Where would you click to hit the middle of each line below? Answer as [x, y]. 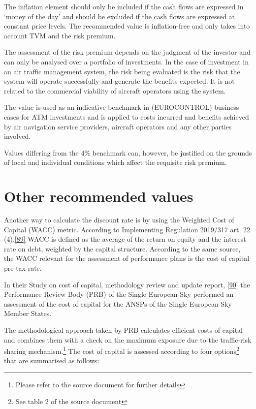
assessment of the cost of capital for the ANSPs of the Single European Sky [118, 303]
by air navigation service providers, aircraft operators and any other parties [118, 126]
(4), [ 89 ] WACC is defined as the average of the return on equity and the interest [125, 239]
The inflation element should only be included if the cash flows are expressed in [124, 6]
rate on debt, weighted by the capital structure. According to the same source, [122, 248]
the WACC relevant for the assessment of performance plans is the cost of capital [127, 258]
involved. [17, 136]
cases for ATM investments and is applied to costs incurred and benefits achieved [127, 116]
